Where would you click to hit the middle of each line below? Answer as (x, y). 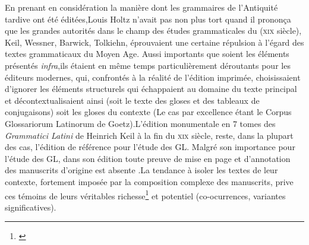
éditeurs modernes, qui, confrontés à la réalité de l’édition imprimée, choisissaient (153, 77)
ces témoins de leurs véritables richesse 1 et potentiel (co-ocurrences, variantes (145, 195)
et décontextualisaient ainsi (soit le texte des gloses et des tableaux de (132, 100)
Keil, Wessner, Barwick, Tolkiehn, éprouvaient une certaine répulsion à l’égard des (154, 42)
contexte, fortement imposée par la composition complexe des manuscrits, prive (149, 181)
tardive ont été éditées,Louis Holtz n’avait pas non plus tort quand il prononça (148, 19)
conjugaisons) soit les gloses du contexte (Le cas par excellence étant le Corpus (148, 112)
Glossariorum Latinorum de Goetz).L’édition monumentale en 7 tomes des (140, 123)
